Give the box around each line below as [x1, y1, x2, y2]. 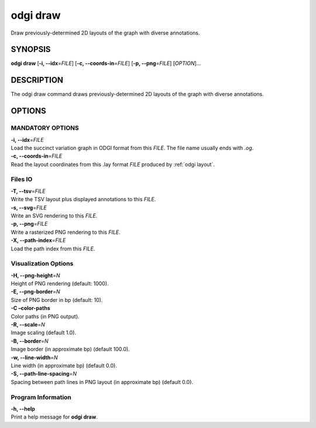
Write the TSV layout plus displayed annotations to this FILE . [11, 196, 156, 203]
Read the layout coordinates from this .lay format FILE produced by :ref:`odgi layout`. [11, 161, 215, 168]
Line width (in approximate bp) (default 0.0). [11, 362, 117, 369]
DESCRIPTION [11, 75, 64, 85]
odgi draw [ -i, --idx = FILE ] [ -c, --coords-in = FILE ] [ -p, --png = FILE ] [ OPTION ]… [11, 60, 201, 67]
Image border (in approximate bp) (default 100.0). [11, 346, 130, 353]
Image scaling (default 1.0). [11, 329, 76, 337]
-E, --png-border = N [11, 288, 61, 295]
